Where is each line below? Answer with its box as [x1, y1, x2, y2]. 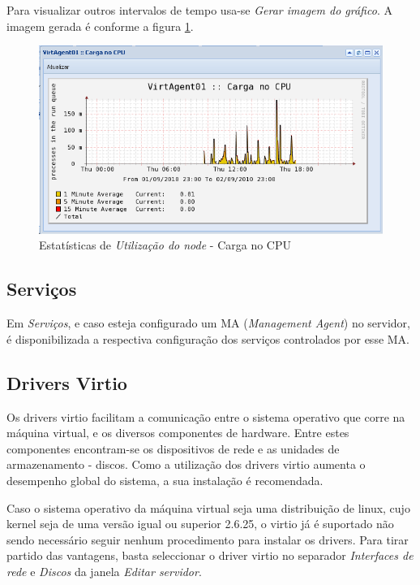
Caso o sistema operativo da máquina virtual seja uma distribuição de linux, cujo [6, 499, 410, 516]
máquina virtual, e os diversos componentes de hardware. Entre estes [6, 424, 349, 441]
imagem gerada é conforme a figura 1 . [6, 17, 194, 34]
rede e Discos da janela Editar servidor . [6, 562, 202, 579]
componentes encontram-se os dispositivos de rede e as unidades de [6, 440, 340, 457]
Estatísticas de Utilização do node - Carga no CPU [39, 236, 291, 253]
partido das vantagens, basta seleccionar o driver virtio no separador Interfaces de [6, 547, 414, 564]
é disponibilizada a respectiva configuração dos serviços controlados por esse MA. [6, 330, 410, 347]
